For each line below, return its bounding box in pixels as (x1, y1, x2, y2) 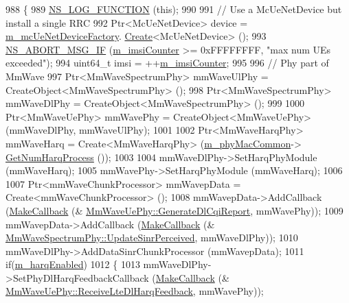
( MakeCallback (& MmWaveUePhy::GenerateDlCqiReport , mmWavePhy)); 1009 (5, 203, 344, 217)
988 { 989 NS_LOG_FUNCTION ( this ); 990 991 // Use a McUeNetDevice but (5, 2, 342, 16)
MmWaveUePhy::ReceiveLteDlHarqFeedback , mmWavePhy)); (5, 284, 264, 298)
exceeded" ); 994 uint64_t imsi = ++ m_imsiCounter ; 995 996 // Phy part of (5, 56, 329, 70)
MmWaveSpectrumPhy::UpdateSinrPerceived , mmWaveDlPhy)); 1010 (5, 230, 298, 245)
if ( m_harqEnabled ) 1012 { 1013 (5, 257, 140, 271)
